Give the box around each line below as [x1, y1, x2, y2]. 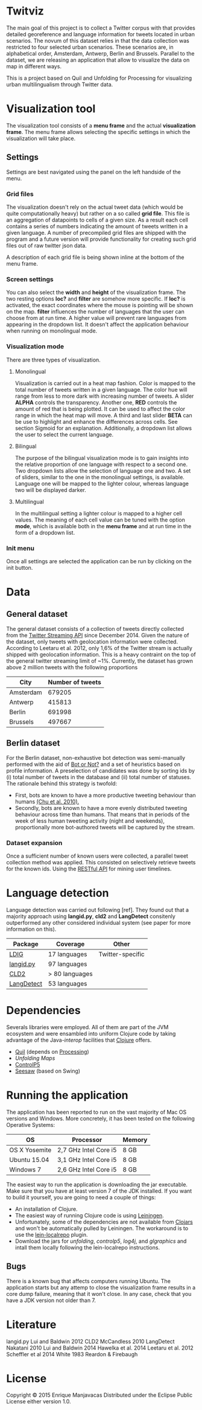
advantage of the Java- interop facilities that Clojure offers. [6, 1036, 152, 1044]
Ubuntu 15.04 [9, 1155, 49, 1164]
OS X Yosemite [9, 1146, 52, 1154]
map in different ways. [6, 62, 62, 70]
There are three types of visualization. [6, 356, 101, 363]
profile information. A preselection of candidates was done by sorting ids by [6, 767, 195, 774]
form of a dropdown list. [14, 529, 75, 536]
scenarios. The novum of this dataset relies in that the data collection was [6, 37, 190, 44]
